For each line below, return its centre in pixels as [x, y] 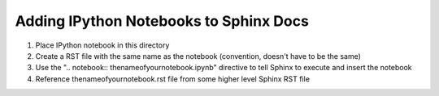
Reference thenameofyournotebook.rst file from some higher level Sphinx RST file [173, 79]
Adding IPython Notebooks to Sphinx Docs [162, 21]
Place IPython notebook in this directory [102, 45]
